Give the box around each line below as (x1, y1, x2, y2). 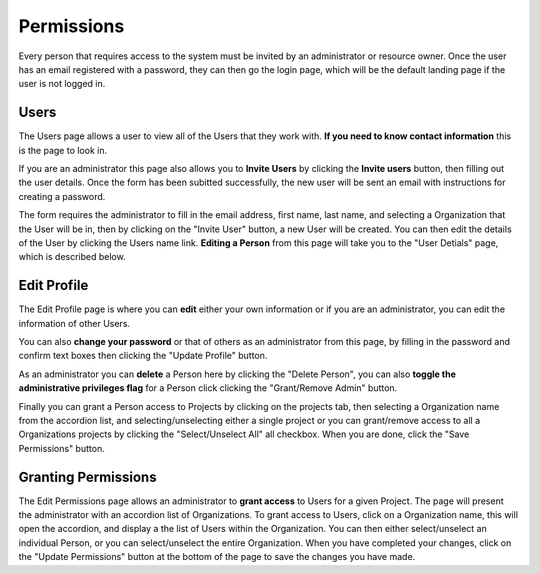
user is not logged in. (18, 78, 106, 90)
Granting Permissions (18, 468, 157, 485)
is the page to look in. (18, 144, 108, 156)
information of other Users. (18, 317, 130, 329)
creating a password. (18, 190, 106, 202)
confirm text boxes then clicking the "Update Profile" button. (18, 350, 268, 362)
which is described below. (18, 251, 126, 263)
